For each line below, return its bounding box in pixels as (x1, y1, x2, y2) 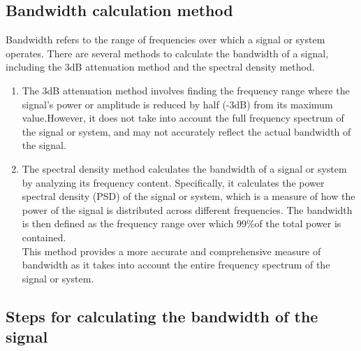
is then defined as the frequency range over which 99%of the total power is (22, 216, 341, 231)
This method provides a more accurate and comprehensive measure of (22, 243, 321, 258)
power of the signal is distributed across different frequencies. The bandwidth (22, 202, 353, 217)
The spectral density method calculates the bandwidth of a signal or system (22, 161, 347, 175)
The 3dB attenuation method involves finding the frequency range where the (22, 83, 350, 97)
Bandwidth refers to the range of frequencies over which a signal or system (6, 32, 325, 47)
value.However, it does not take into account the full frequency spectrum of (22, 110, 344, 125)
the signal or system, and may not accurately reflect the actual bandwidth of (22, 124, 351, 138)
